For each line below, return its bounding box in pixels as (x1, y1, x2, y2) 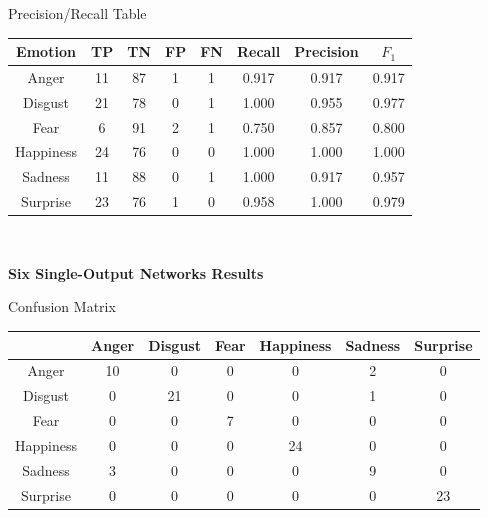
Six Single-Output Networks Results (8, 262, 264, 283)
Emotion (16, 41, 76, 62)
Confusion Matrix (8, 296, 116, 317)
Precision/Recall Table (8, 3, 147, 23)
